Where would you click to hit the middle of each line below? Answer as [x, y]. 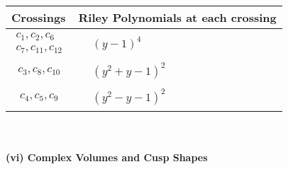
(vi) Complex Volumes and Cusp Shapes [107, 157]
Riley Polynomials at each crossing [177, 17]
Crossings [39, 17]
